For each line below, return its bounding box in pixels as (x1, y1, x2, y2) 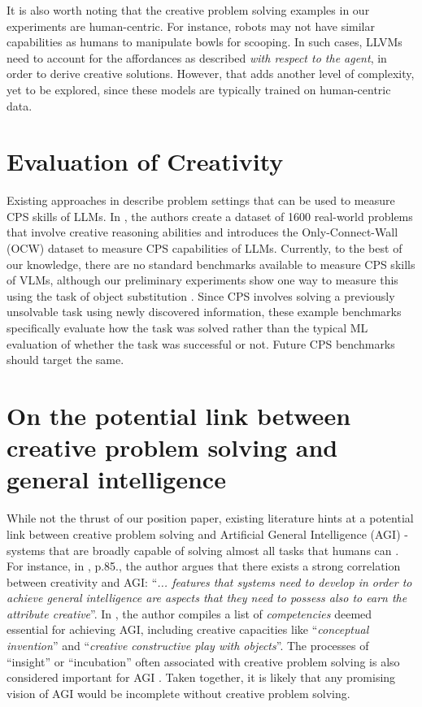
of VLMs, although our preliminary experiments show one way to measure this (7, 271, 398, 288)
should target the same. (7, 351, 124, 368)
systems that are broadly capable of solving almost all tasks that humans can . (7, 541, 399, 558)
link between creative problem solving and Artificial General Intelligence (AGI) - (7, 525, 408, 542)
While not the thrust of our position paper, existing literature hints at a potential (7, 510, 414, 527)
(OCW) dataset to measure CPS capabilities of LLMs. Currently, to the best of (7, 240, 402, 257)
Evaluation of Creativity (7, 145, 284, 178)
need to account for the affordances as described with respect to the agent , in (7, 49, 387, 66)
